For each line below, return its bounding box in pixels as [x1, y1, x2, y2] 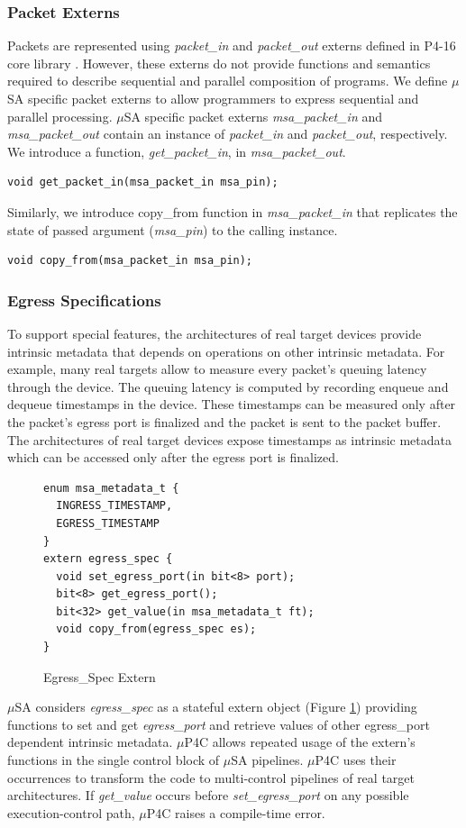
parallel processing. [7, 106, 113, 125]
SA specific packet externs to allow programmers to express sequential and [7, 89, 419, 107]
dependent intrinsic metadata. [7, 732, 173, 751]
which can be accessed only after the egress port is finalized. [7, 448, 339, 467]
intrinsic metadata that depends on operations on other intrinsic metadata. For [7, 341, 445, 360]
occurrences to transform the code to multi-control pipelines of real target [7, 768, 415, 787]
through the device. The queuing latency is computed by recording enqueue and [7, 377, 449, 396]
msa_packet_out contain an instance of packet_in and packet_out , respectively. [7, 124, 448, 143]
